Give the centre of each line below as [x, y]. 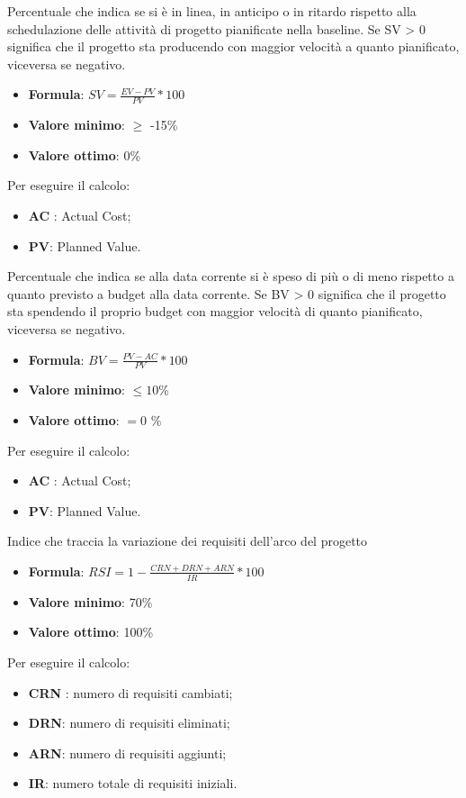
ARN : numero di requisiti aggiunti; [127, 753]
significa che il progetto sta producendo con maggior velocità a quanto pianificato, [233, 46]
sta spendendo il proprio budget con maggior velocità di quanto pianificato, [215, 311]
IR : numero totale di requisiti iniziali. [133, 783]
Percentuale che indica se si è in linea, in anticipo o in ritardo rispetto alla [212, 11]
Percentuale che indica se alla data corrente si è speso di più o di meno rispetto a [231, 276]
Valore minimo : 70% [90, 601]
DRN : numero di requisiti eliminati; [129, 723]
